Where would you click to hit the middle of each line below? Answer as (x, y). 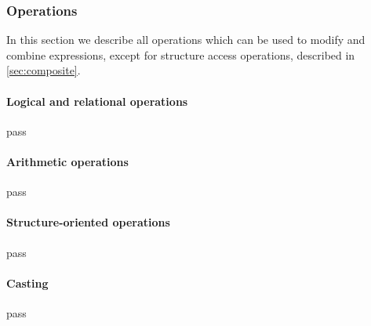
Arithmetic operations (67, 161)
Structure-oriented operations (88, 222)
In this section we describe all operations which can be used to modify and (186, 40)
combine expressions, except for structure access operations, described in (181, 54)
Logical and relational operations (97, 101)
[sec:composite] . (44, 70)
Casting (27, 283)
